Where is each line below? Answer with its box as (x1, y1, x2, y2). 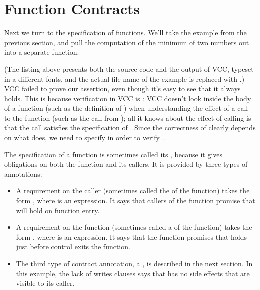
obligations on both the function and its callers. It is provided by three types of (4, 159, 248, 169)
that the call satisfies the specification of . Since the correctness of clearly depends (4, 122, 256, 133)
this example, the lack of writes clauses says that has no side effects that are (16, 268, 250, 278)
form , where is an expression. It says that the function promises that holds (16, 231, 247, 242)
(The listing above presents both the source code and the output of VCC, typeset (4, 63, 254, 74)
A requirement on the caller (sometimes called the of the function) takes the (16, 185, 250, 196)
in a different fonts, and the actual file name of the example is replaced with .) (4, 73, 245, 84)
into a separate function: (4, 47, 79, 57)
